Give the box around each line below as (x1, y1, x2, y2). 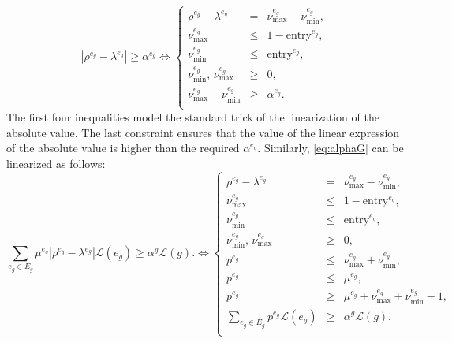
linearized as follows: (6, 155, 106, 171)
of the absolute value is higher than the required (6, 140, 240, 156)
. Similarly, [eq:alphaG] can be (257, 140, 404, 156)
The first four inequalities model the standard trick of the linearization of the (6, 108, 379, 125)
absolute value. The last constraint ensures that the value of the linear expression (6, 124, 400, 140)
